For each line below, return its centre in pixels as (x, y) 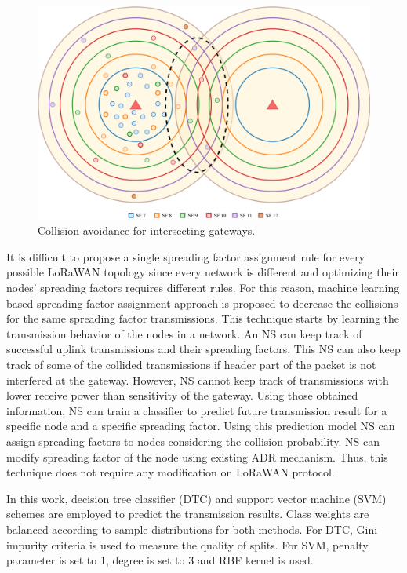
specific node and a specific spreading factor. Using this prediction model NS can (201, 426)
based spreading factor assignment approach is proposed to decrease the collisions (202, 303)
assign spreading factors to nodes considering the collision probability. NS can (193, 441)
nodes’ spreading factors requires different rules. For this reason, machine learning (203, 287)
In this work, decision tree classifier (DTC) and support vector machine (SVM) (196, 498)
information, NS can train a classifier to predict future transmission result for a (197, 410)
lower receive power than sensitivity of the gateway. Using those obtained (182, 395)
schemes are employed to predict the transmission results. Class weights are (188, 514)
